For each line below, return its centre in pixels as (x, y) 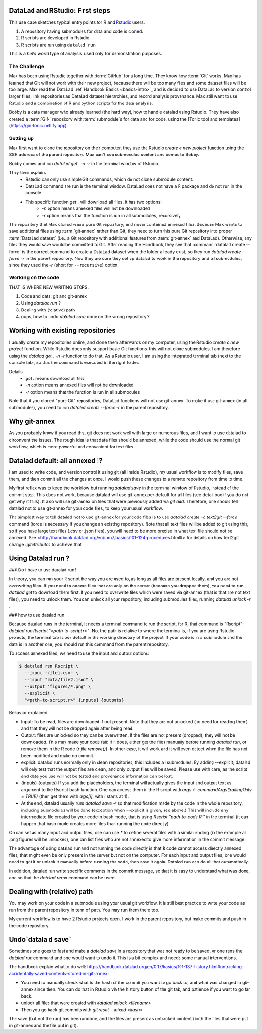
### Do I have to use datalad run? (43, 570)
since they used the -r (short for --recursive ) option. (64, 265)
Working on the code (34, 278)
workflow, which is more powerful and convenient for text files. (72, 447)
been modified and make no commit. (58, 756)
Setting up (21, 138)
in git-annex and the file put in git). (43, 1025)
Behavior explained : (29, 713)
